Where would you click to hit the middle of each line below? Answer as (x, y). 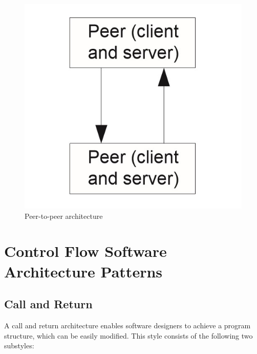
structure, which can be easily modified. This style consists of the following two (128, 335)
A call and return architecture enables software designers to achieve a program (127, 325)
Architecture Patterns (83, 271)
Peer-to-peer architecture (64, 216)
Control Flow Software (85, 251)
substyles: (19, 346)
